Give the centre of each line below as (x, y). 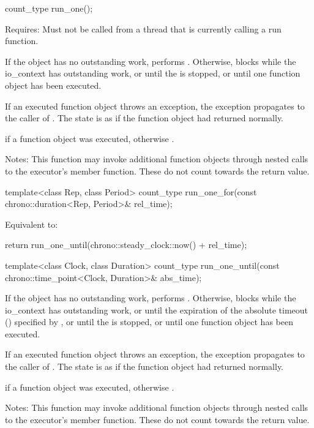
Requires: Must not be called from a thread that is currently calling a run (143, 28)
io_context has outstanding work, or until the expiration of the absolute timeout (157, 310)
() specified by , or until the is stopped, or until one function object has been (149, 322)
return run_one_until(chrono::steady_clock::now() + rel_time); (126, 245)
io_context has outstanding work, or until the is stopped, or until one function (153, 73)
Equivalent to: (32, 224)
